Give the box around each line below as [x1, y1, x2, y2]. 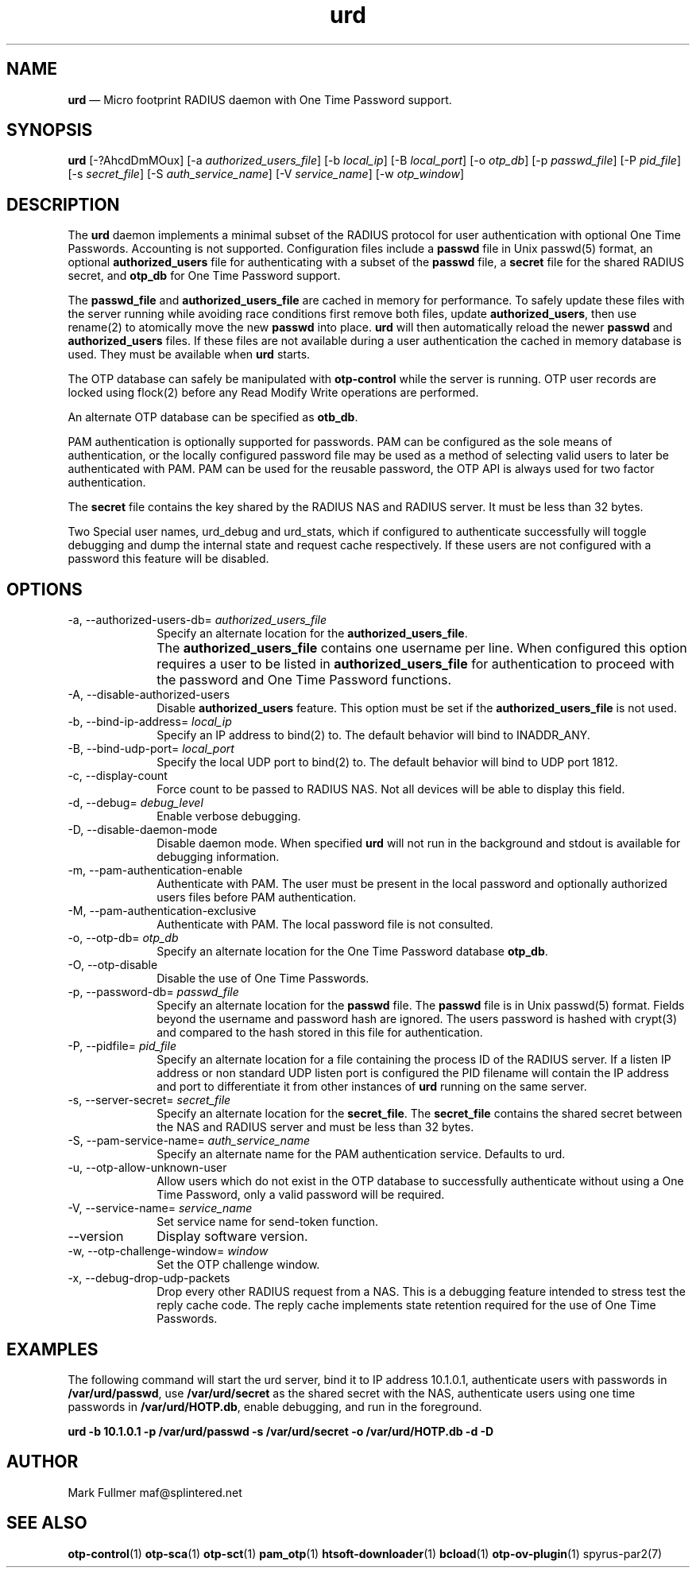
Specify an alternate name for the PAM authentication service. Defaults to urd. [157, 1147, 566, 1161]
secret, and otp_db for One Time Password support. [68, 269, 341, 283]
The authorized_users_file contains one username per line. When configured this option [157, 640, 687, 657]
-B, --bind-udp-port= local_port [68, 742, 234, 756]
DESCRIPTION [6, 194, 120, 215]
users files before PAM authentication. [157, 890, 357, 905]
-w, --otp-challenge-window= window [68, 1244, 269, 1258]
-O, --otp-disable [68, 958, 158, 972]
